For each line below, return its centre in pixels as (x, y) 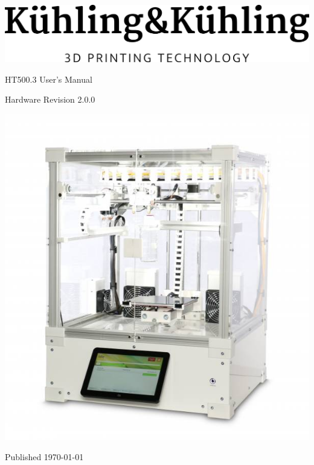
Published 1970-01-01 (44, 457)
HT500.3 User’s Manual (49, 79)
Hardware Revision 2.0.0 (50, 99)
